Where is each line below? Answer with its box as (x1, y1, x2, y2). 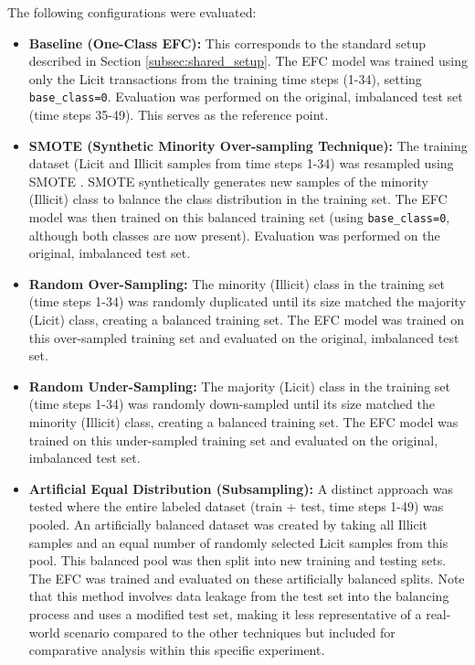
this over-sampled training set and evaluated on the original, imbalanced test (28, 327, 459, 347)
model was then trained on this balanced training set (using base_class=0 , (28, 208, 450, 226)
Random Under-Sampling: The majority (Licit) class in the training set (28, 376, 450, 395)
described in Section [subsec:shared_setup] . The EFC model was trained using (28, 51, 468, 70)
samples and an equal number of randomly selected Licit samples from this (28, 532, 449, 552)
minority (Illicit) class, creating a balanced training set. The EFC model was (28, 413, 459, 431)
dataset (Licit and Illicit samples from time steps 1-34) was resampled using (28, 154, 454, 173)
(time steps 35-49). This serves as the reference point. (28, 105, 329, 124)
